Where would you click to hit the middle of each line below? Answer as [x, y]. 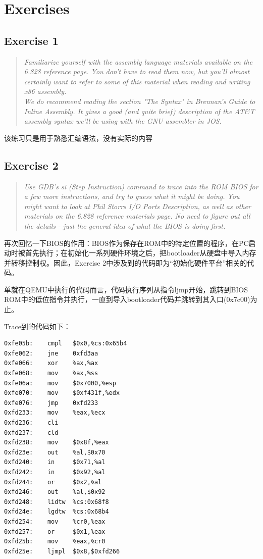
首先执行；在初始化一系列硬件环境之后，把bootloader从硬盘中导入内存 [141, 253]
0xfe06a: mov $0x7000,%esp [60, 383]
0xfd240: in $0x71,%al [55, 462]
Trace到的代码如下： [37, 326]
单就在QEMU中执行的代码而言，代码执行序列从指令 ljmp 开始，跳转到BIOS [126, 289]
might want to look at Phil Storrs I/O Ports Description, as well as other [137, 206]
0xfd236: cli [31, 423]
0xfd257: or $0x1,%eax [55, 531]
